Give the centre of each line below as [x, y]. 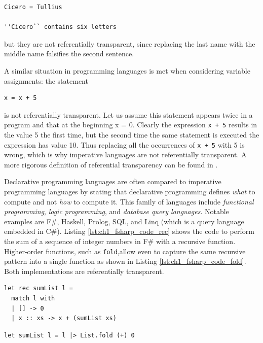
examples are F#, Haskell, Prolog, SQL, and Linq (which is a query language [124, 221]
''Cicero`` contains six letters [60, 27]
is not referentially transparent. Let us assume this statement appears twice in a [128, 114]
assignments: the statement [46, 80]
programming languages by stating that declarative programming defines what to [130, 192]
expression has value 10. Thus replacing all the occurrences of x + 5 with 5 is [124, 144]
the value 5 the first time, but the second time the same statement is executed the [132, 134]
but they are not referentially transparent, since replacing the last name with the [130, 43]
